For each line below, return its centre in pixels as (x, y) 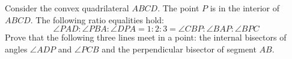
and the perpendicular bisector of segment (179, 49)
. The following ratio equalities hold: (97, 19)
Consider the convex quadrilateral (67, 8)
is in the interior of (245, 8)
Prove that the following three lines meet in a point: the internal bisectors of (146, 37)
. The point (178, 8)
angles (16, 49)
